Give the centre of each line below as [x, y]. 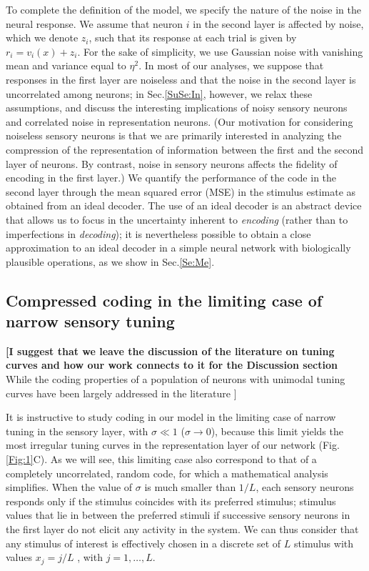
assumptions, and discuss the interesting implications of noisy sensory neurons [177, 108]
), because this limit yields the [277, 431]
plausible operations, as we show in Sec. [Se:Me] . [110, 261]
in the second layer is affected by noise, [278, 23]
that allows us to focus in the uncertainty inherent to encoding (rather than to [177, 219]
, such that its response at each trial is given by [193, 38]
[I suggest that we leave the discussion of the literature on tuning [170, 351]
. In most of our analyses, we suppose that [231, 65]
